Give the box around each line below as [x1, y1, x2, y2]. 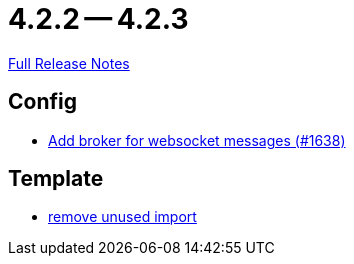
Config [8, 89, 77, 115]
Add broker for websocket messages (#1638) [48, 131, 346, 149]
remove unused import [48, 208, 197, 226]
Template [8, 166, 104, 192]
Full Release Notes [8, 54, 130, 72]
